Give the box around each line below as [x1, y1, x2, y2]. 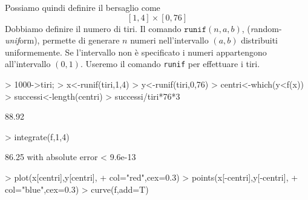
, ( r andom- [241, 22, 282, 34]
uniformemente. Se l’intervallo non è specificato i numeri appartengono [5, 45, 267, 58]
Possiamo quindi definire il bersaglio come [5, 1, 160, 13]
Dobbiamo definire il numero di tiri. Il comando [5, 22, 182, 34]
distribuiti [241, 34, 278, 47]
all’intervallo [5, 57, 51, 70]
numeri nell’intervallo [130, 34, 209, 47]
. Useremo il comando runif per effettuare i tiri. [80, 57, 260, 70]
